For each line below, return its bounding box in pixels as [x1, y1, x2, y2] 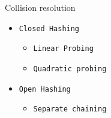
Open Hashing [19, 84, 71, 93]
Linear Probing [33, 44, 94, 53]
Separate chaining [33, 105, 107, 114]
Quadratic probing [33, 64, 107, 73]
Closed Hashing [19, 24, 80, 33]
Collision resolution [5, 1, 76, 13]
